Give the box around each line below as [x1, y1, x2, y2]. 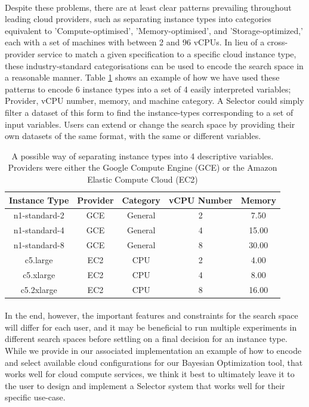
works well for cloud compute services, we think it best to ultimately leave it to [5, 368, 295, 380]
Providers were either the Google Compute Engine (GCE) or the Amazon [8, 161, 277, 174]
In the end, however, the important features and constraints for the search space [5, 309, 298, 322]
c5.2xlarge [20, 283, 57, 295]
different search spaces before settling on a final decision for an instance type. [5, 332, 288, 345]
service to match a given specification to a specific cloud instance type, [38, 47, 296, 60]
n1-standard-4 [13, 224, 64, 236]
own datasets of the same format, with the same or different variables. [5, 129, 261, 142]
